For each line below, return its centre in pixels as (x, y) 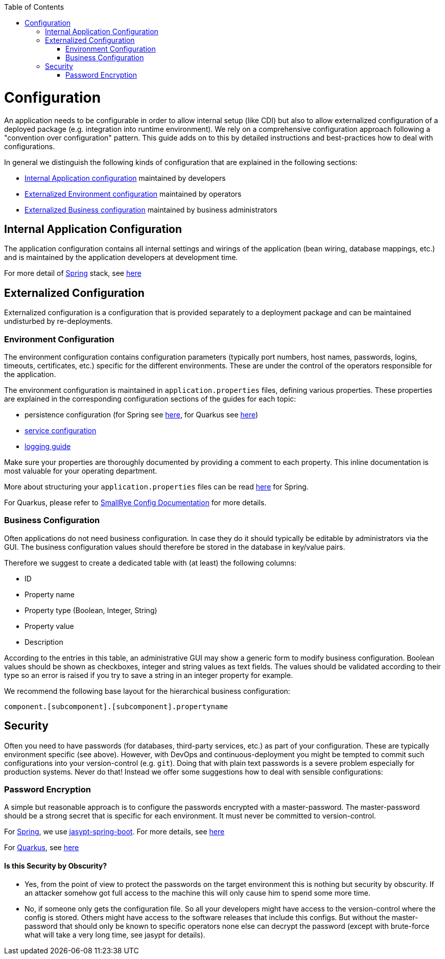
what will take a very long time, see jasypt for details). (115, 934)
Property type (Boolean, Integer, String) (91, 610)
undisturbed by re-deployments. (58, 321)
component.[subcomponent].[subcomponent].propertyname (116, 706)
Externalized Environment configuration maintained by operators (133, 194)
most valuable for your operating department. (81, 471)
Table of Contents (34, 7)
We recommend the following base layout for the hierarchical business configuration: (147, 691)
